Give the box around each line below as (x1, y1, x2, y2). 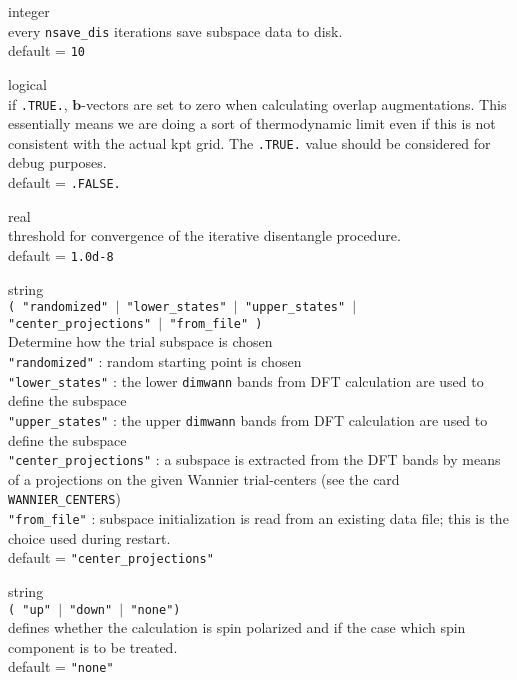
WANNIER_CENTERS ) (8, 488, 121, 509)
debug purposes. (8, 152, 107, 173)
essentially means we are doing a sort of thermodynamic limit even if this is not (8, 113, 496, 134)
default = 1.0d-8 (8, 244, 114, 265)
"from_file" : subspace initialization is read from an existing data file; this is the (8, 508, 509, 529)
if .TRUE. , (8, 93, 68, 114)
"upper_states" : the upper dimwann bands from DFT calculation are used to (8, 409, 488, 430)
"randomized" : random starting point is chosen (8, 351, 302, 371)
